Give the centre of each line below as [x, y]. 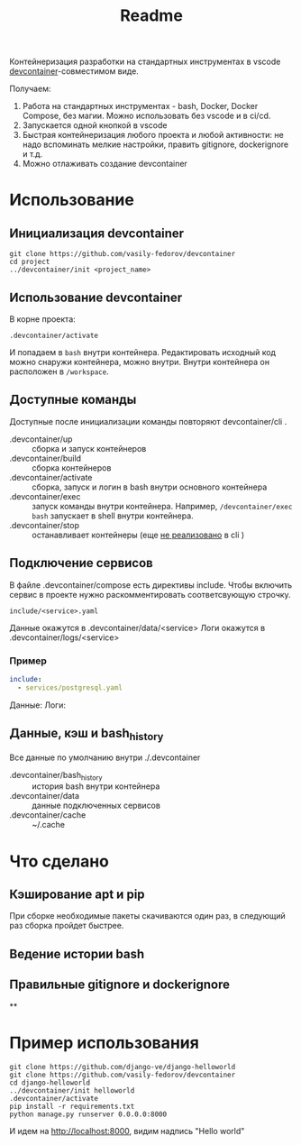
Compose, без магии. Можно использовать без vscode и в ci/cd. [146, 116]
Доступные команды [73, 400]
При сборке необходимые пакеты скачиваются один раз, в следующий [147, 916]
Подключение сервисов [81, 563]
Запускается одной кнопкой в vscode [95, 125]
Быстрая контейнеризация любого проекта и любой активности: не [153, 135]
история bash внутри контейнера [96, 786]
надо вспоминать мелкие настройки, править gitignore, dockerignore [155, 144]
